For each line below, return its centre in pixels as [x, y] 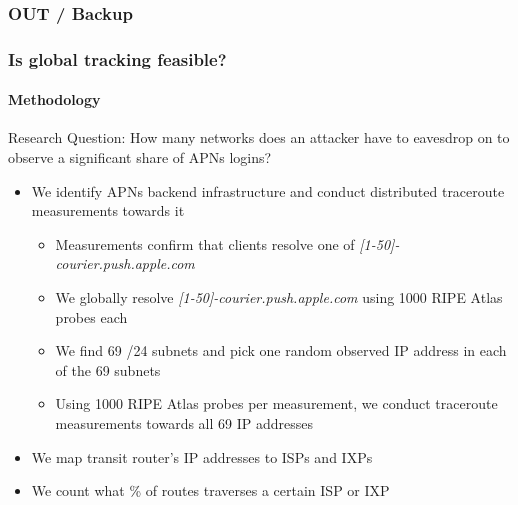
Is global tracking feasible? [117, 58]
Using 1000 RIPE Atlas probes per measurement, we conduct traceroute [276, 403]
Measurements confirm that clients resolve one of [205, 243]
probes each [91, 316]
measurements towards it [108, 210]
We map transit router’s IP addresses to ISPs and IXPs [202, 456]
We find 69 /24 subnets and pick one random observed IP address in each [281, 350]
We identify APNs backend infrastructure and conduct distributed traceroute [268, 190]
